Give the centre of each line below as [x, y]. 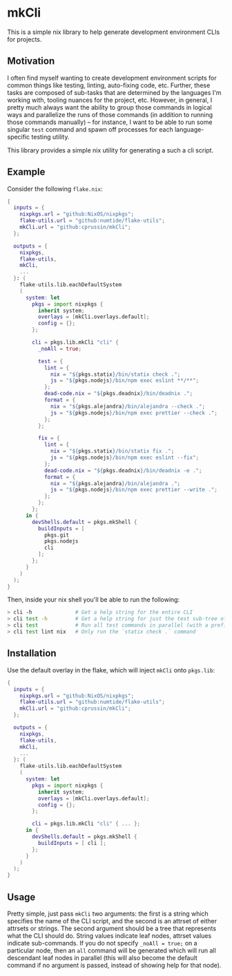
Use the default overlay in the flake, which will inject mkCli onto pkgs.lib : [111, 670]
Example [26, 172]
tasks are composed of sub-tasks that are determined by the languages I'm [114, 92]
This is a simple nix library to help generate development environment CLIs [114, 32]
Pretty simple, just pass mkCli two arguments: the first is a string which [108, 914]
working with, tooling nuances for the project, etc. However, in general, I [110, 100]
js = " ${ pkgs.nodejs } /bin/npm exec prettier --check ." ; [134, 413]
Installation [32, 653]
